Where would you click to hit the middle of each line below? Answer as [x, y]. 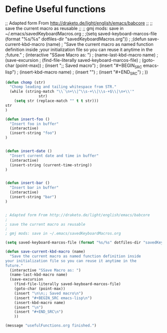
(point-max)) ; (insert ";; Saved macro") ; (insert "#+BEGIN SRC [79, 66]
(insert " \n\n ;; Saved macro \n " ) [49, 293]
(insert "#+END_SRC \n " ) [39, 312]
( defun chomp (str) [25, 82]
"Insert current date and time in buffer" [54, 156]
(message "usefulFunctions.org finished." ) [51, 326]
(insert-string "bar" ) [33, 197]
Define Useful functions [55, 9]
